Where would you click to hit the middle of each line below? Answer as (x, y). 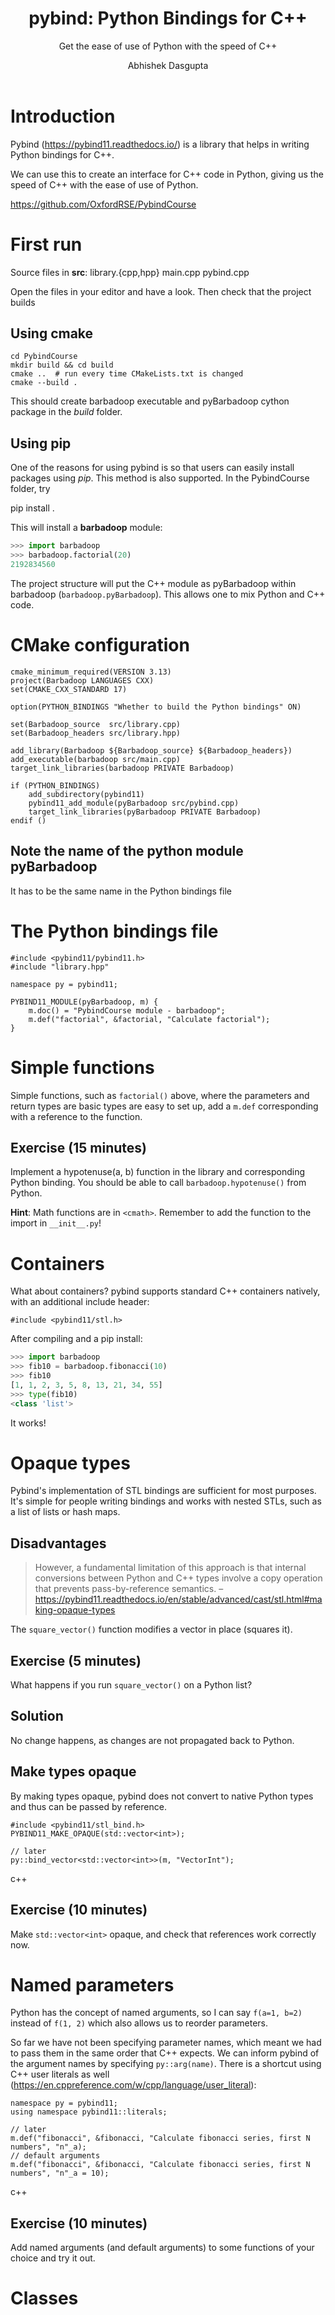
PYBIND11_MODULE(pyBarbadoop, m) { (84, 1002)
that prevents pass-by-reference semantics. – (129, 1589)
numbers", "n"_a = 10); (60, 2173)
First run (46, 244)
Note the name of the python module (127, 851)
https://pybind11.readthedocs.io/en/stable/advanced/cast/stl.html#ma (178, 1599)
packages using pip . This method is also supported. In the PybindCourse (160, 478)
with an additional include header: (80, 1302)
